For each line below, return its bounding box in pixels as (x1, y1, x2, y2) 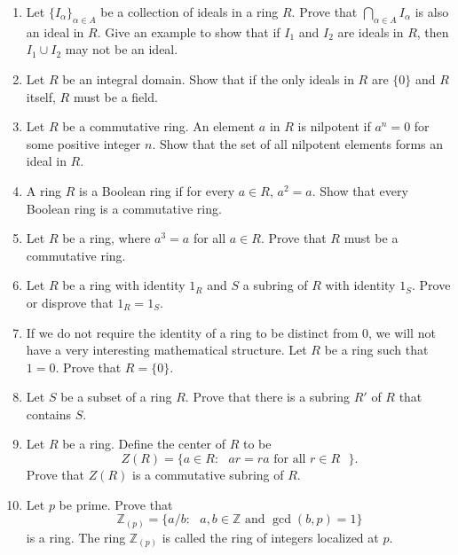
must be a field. (73, 87, 158, 106)
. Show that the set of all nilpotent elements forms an (152, 134, 444, 152)
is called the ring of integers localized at (162, 528, 379, 546)
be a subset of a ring (60, 387, 172, 406)
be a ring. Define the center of (62, 434, 226, 453)
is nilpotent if (297, 117, 371, 136)
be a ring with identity (62, 276, 186, 294)
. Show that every (312, 181, 408, 199)
